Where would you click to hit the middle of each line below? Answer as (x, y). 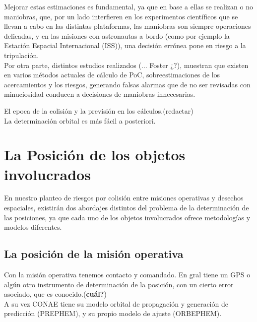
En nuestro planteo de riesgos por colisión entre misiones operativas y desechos (124, 198)
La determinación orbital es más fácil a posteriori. (80, 120)
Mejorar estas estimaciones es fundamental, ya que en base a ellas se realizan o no (128, 6)
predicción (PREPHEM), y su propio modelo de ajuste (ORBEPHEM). (113, 313)
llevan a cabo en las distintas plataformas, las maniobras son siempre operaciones (128, 26)
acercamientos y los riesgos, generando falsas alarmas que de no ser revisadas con (127, 84)
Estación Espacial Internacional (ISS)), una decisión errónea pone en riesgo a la (125, 45)
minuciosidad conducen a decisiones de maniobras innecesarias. (100, 94)
